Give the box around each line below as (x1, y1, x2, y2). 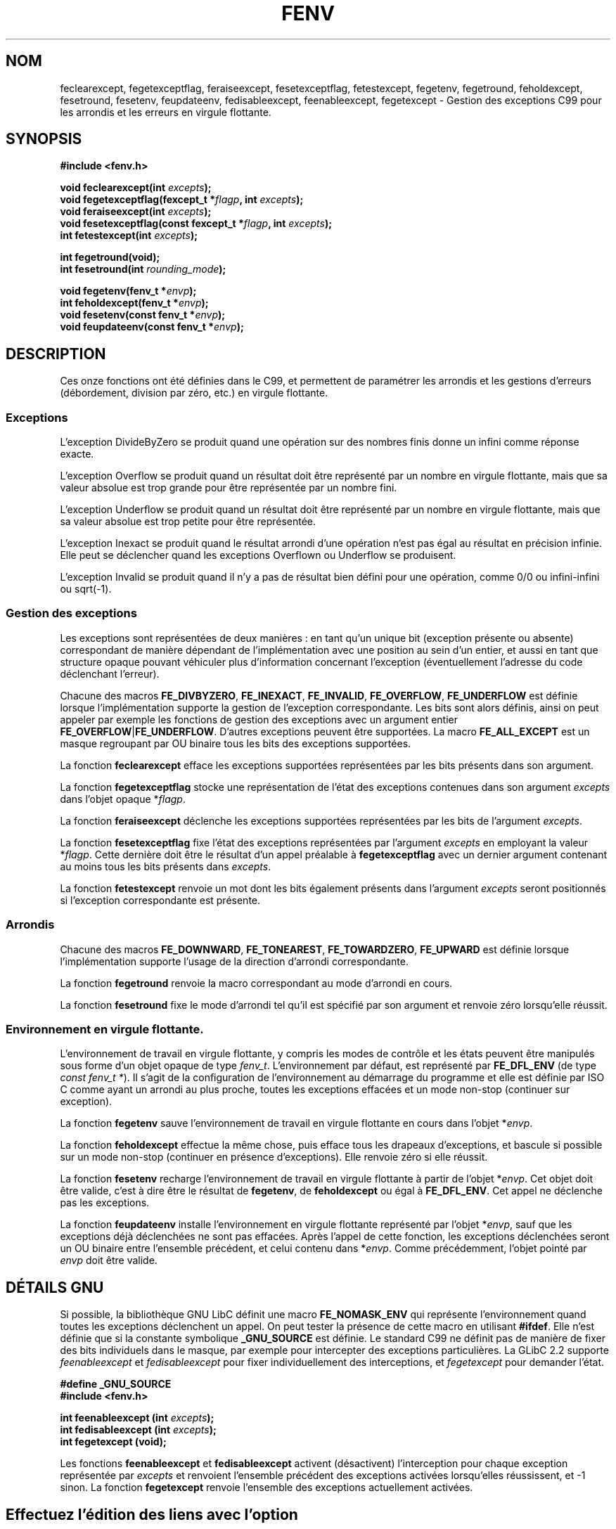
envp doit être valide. (60, 1254, 158, 1267)
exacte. (60, 448, 94, 460)
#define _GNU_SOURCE (60, 1378, 172, 1391)
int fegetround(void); (60, 251, 160, 264)
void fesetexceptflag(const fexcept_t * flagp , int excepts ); (60, 217, 332, 230)
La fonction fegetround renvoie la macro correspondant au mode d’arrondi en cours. (60, 976, 453, 989)
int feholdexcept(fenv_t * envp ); (60, 297, 209, 309)
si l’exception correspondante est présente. (60, 893, 261, 906)
